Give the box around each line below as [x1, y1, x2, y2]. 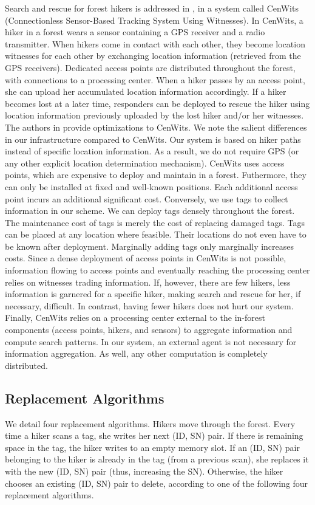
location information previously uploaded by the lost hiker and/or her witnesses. [5, 109, 304, 122]
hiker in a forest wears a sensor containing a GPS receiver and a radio [5, 26, 265, 38]
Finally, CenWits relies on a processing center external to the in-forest [5, 311, 265, 324]
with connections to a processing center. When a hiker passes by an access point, [5, 73, 305, 86]
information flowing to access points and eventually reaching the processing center [5, 264, 310, 277]
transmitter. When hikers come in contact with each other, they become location [5, 37, 305, 50]
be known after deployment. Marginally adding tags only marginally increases [5, 239, 294, 252]
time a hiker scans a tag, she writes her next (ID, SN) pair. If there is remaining [5, 429, 303, 442]
